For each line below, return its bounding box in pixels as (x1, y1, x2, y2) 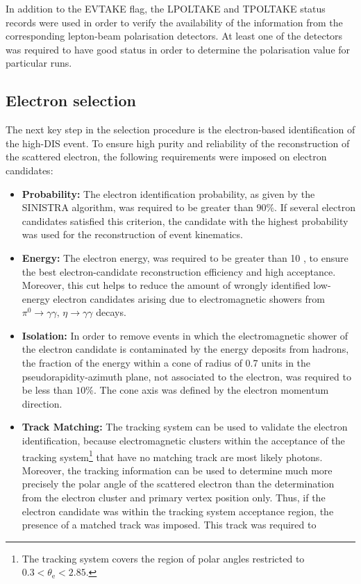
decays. (96, 305, 126, 319)
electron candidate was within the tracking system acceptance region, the (22, 503, 334, 518)
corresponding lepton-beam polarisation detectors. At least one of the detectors (6, 28, 343, 43)
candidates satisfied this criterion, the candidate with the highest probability (22, 213, 349, 228)
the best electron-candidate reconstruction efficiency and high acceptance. (22, 264, 336, 278)
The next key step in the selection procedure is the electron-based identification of (6, 122, 355, 137)
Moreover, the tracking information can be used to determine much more (22, 462, 333, 477)
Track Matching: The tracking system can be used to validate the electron (22, 419, 348, 434)
